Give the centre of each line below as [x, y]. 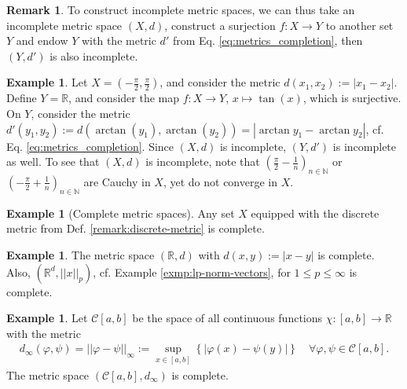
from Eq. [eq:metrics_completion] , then [268, 40]
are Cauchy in [117, 181]
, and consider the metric [220, 82]
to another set [359, 25]
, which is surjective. [352, 98]
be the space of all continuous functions [227, 318]
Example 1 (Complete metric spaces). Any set [121, 213]
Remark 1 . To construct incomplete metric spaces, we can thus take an [181, 9]
